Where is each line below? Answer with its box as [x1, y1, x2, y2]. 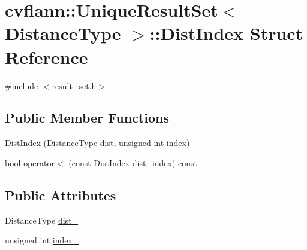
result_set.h [52, 79, 97, 92]
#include [5, 79, 38, 92]
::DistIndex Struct [149, 21, 303, 45]
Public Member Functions [5, 108, 169, 127]
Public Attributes [5, 185, 116, 204]
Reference [5, 44, 88, 69]
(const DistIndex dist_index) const [68, 156, 198, 169]
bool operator [5, 156, 55, 169]
